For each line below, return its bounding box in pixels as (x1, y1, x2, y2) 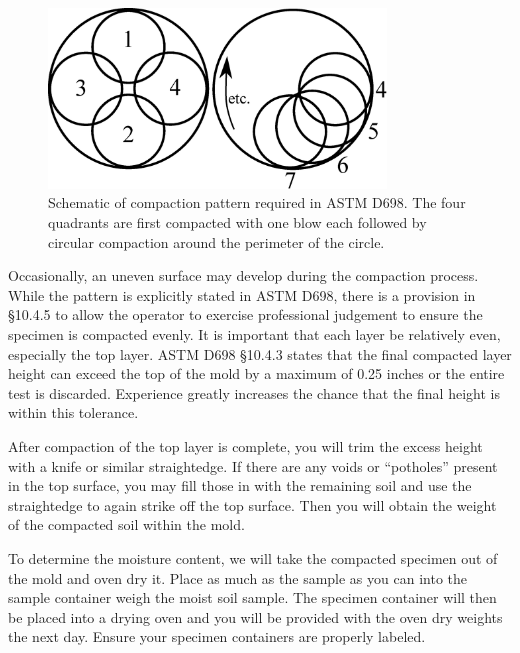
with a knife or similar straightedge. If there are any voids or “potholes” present (8, 455, 498, 476)
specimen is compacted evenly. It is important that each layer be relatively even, (8, 324, 501, 344)
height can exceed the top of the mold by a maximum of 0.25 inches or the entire (8, 363, 505, 384)
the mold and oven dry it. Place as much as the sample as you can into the (8, 567, 467, 588)
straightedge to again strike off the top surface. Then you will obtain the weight (8, 494, 497, 515)
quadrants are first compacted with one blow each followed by (48, 212, 427, 233)
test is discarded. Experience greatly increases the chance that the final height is (8, 382, 500, 403)
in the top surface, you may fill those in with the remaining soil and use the (8, 475, 472, 496)
